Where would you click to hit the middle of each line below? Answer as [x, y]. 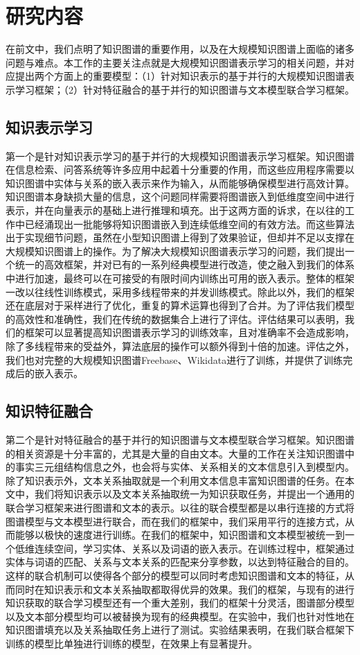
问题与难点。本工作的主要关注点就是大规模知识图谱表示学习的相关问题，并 [175, 62]
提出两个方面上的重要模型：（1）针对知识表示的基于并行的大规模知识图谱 [180, 76]
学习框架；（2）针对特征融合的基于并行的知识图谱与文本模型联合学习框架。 [184, 89]
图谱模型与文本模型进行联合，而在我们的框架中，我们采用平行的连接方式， [175, 521]
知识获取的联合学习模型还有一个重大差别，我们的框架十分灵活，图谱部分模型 [180, 603]
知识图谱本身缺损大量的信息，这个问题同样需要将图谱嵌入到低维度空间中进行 [180, 196]
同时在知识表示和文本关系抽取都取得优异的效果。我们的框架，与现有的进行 [184, 589]
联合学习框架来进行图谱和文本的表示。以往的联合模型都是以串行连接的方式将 [180, 507]
